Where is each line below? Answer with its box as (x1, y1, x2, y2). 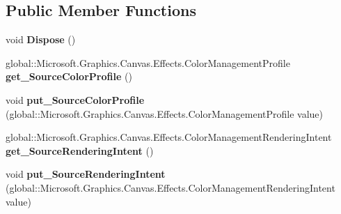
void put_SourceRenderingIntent (6, 167, 166, 181)
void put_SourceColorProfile (6, 92, 145, 107)
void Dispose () (6, 32, 76, 47)
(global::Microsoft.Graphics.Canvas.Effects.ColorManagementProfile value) (6, 106, 323, 121)
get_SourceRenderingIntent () (6, 143, 154, 158)
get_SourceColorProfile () (6, 69, 132, 84)
